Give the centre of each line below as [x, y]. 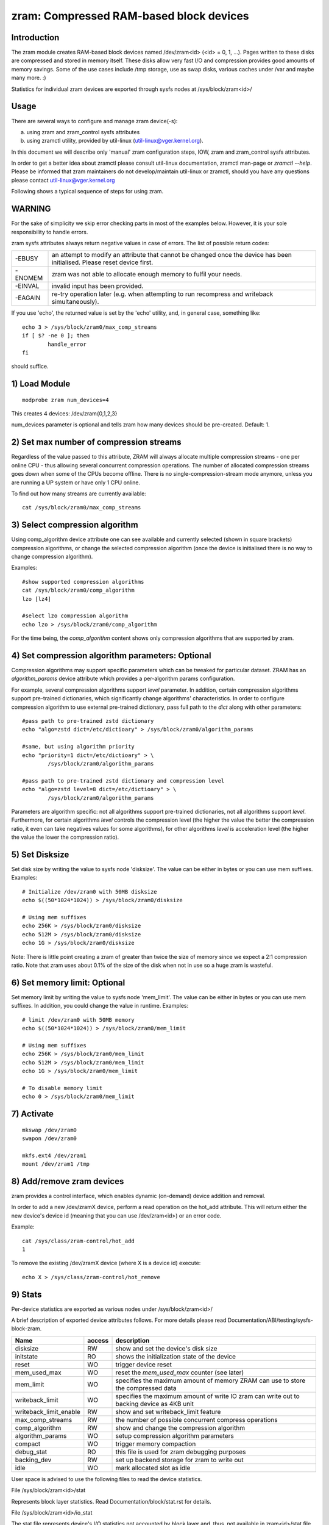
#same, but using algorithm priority [79, 747]
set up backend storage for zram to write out [179, 1460]
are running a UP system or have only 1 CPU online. [76, 483]
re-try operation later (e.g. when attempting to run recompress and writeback [162, 294]
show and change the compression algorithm [180, 1427]
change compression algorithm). [52, 557]
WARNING [31, 209]
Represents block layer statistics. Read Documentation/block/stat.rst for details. [111, 1501]
